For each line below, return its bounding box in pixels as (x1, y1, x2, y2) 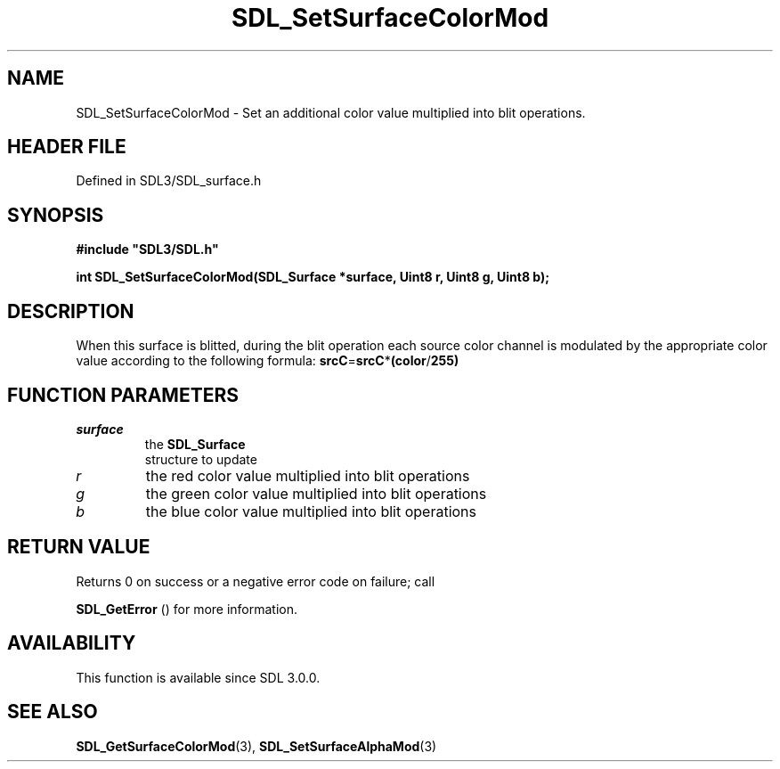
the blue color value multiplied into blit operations (145, 502, 477, 520)
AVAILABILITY (7, 632, 136, 655)
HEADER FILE (7, 135, 126, 159)
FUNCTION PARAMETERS (7, 383, 239, 406)
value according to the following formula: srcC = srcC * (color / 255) (76, 353, 459, 369)
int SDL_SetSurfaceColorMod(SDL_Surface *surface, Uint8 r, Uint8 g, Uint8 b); (76, 269, 550, 285)
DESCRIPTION (7, 299, 134, 323)
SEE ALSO (7, 700, 98, 724)
